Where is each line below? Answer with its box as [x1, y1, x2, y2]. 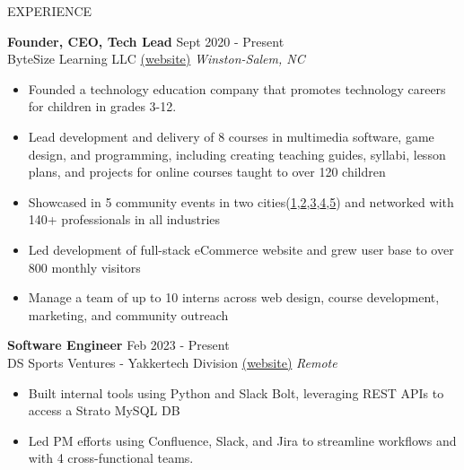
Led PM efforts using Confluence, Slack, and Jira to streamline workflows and [28, 431, 457, 449]
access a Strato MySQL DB [28, 401, 180, 420]
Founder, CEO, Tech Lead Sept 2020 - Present [7, 31, 285, 50]
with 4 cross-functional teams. [28, 448, 194, 467]
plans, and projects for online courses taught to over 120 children [28, 162, 386, 181]
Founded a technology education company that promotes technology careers [28, 79, 446, 98]
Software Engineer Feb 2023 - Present [7, 335, 230, 354]
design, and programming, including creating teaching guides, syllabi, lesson [28, 144, 446, 163]
